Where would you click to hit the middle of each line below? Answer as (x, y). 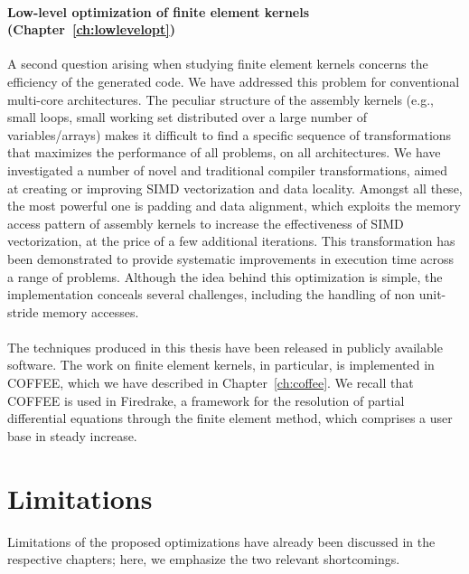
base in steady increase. (72, 435)
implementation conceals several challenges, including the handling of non (211, 294)
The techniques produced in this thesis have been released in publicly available (225, 347)
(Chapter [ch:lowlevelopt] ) (91, 29)
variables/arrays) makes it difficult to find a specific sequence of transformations (230, 134)
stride (23, 311)
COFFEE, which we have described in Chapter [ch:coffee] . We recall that (211, 383)
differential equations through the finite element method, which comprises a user (230, 418)
